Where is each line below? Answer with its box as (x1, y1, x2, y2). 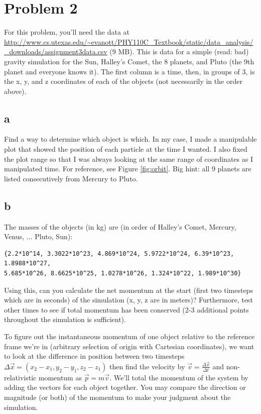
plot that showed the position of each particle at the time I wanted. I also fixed (4, 144, 247, 154)
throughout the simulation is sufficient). (4, 314, 126, 325)
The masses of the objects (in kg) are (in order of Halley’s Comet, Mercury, (4, 221, 236, 232)
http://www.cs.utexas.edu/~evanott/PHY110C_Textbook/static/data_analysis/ (4, 36, 253, 47)
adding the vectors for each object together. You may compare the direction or (4, 382, 246, 392)
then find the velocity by (109, 361, 185, 371)
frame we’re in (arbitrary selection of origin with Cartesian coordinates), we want (4, 341, 254, 351)
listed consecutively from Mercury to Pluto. (4, 173, 138, 183)
